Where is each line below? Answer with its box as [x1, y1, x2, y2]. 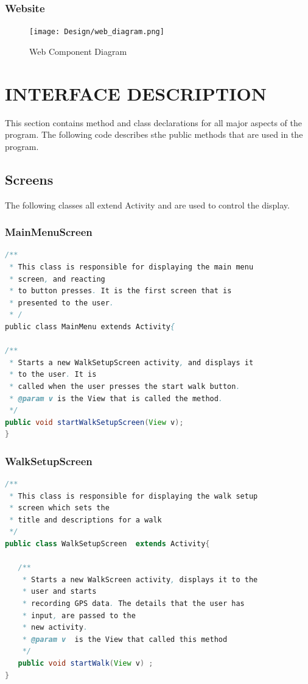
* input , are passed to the [22, 611, 136, 620]
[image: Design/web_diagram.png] [29, 27, 164, 37]
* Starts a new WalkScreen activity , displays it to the [22, 575, 258, 584]
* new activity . [22, 623, 88, 632]
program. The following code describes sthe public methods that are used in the [5, 128, 303, 141]
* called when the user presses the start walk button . [9, 382, 240, 391]
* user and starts [22, 587, 97, 596]
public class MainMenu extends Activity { [5, 322, 175, 331]
